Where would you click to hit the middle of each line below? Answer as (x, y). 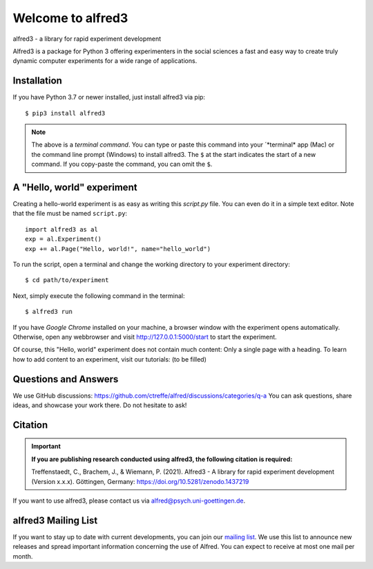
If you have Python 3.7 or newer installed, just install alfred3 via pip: (109, 97)
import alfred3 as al (61, 229)
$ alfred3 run (49, 312)
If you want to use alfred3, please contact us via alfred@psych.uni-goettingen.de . (129, 501)
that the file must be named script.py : (70, 214)
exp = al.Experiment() (64, 239)
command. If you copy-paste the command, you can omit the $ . (122, 164)
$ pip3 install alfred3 (65, 113)
